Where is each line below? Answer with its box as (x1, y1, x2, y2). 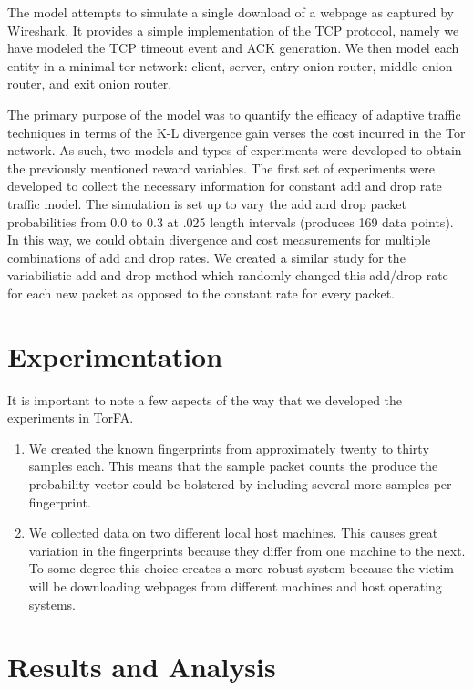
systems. (28, 594, 76, 613)
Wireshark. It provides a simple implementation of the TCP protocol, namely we (7, 20, 459, 39)
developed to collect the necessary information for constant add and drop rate (7, 176, 442, 195)
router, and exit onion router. (7, 74, 172, 93)
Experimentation (7, 337, 223, 374)
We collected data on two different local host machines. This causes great (28, 523, 438, 542)
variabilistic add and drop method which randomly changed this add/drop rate (7, 266, 448, 285)
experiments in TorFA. (7, 408, 134, 427)
